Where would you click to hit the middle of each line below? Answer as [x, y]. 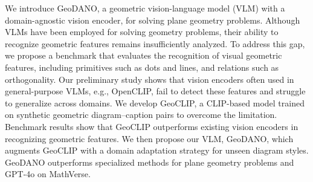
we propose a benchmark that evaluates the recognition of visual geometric [144, 55]
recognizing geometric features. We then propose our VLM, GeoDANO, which [149, 138]
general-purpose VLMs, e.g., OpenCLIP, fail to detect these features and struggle [155, 91]
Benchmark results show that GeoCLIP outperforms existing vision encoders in [152, 126]
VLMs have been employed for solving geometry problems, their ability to [142, 32]
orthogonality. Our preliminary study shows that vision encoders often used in [150, 79]
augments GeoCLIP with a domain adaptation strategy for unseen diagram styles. [157, 150]
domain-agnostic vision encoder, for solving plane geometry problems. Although [153, 20]
